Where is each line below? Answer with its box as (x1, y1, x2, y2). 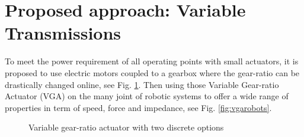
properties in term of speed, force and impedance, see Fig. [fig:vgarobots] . (5, 101, 272, 113)
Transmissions (5, 21, 121, 45)
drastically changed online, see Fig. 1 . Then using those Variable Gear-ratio (5, 78, 279, 90)
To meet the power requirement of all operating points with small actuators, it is (5, 55, 299, 67)
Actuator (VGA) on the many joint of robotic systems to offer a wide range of (5, 90, 289, 102)
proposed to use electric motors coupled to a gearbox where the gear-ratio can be (5, 66, 300, 79)
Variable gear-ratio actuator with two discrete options (28, 121, 224, 133)
